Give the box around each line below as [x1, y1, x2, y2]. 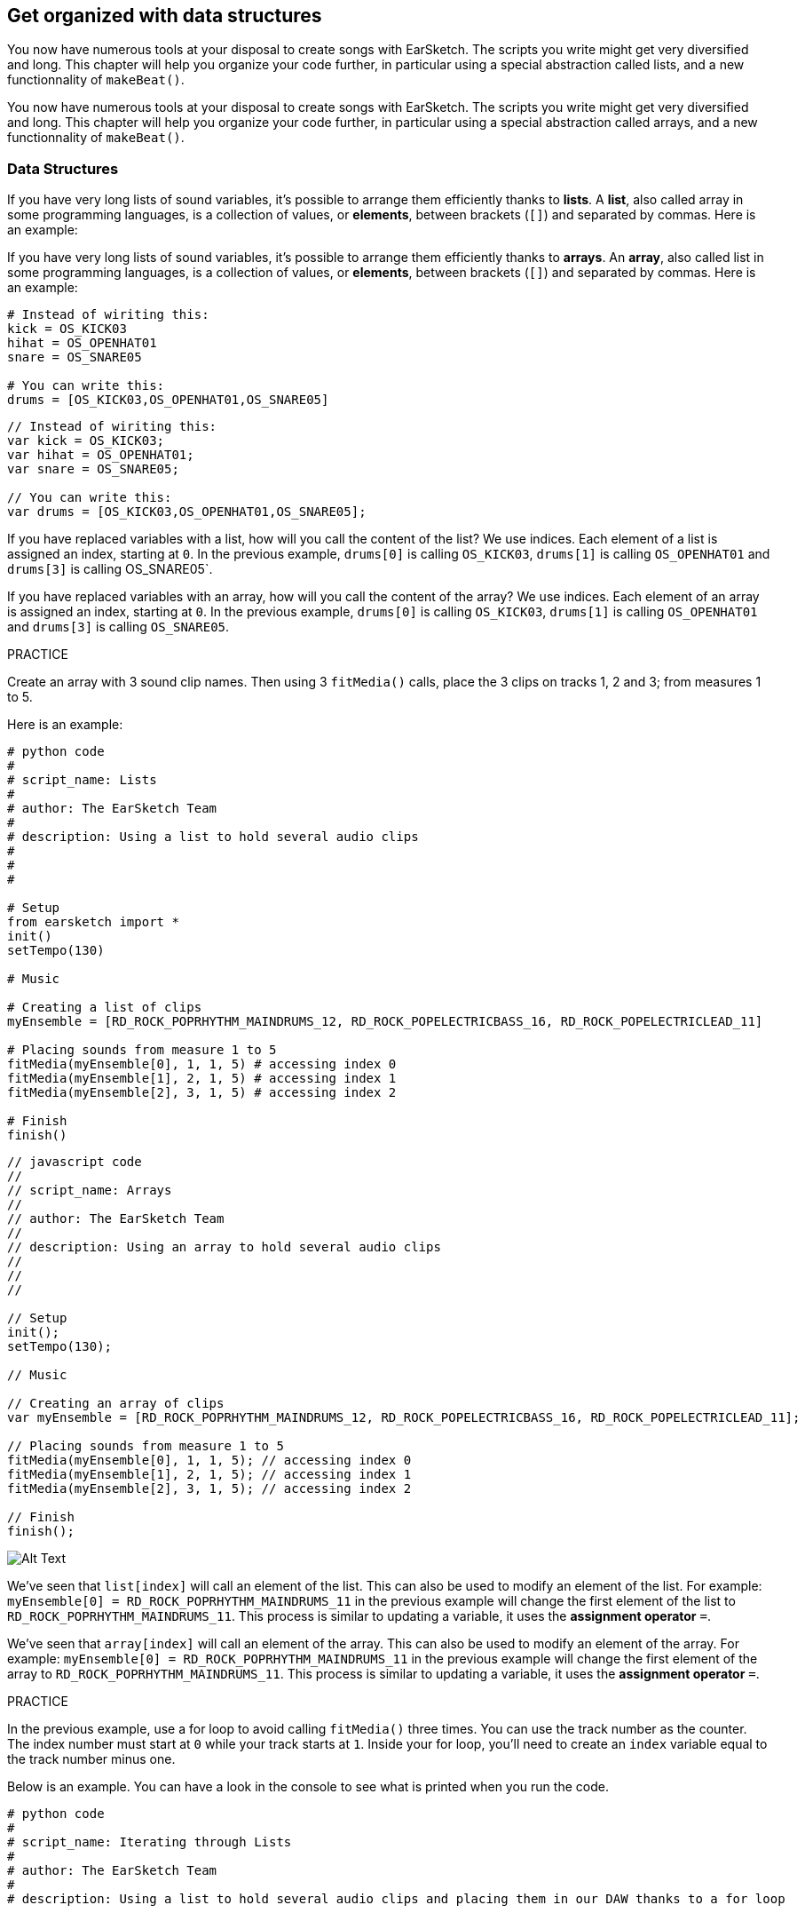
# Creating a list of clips [7, 1000, 202, 1015]
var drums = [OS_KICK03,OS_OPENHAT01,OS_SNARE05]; [7, 504, 367, 520]
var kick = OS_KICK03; [7, 433, 165, 448]
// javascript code [7, 1155, 142, 1170]
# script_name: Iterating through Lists [7, 1835, 292, 1850]
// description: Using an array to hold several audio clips [7, 1240, 441, 1255]
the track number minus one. [7, 1751, 176, 1767]
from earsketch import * [7, 915, 179, 930]
